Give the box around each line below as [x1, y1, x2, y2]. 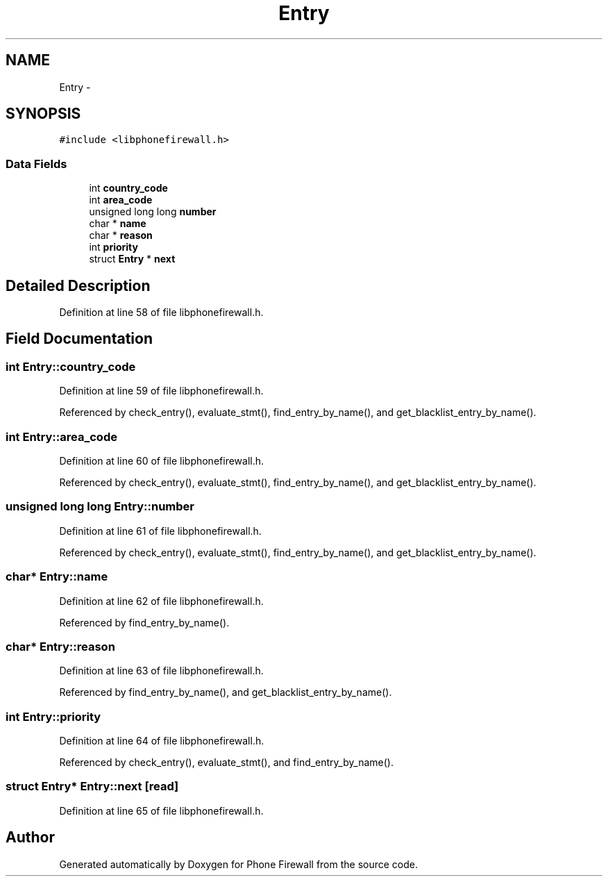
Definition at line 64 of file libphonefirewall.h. [59, 735, 264, 747]
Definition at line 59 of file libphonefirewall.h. [59, 385, 264, 397]
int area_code [89, 194, 153, 206]
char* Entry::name [6, 569, 108, 584]
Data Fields [6, 156, 67, 171]
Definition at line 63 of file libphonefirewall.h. [59, 665, 264, 677]
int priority [89, 241, 138, 253]
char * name [89, 217, 146, 230]
